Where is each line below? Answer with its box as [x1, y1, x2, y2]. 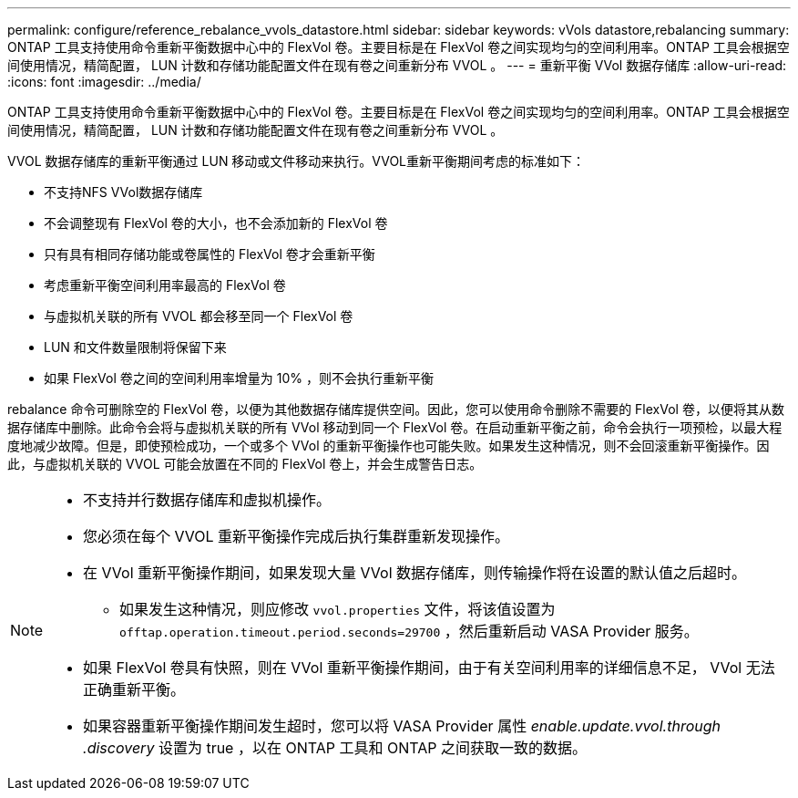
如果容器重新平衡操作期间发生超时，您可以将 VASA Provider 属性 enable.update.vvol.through [83, 717, 721, 735]
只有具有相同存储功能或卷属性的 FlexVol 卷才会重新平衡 [44, 246, 375, 262]
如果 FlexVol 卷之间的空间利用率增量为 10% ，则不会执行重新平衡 [44, 370, 434, 386]
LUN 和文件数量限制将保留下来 [44, 339, 227, 355]
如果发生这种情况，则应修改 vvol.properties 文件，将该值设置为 [119, 600, 556, 618]
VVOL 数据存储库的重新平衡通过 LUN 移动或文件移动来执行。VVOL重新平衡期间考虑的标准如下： [7, 153, 586, 169]
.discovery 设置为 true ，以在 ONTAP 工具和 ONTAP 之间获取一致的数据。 [83, 739, 587, 757]
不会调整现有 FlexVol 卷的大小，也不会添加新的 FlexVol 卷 [44, 215, 388, 231]
